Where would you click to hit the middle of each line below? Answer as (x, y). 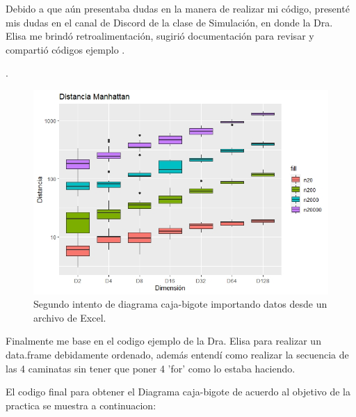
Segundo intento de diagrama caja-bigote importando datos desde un (180, 304)
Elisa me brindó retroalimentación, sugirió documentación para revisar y (160, 36)
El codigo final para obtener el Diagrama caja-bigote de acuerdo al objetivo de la (178, 392)
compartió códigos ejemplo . (65, 49)
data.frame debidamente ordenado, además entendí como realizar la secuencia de (177, 354)
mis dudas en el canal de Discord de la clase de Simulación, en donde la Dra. (169, 22)
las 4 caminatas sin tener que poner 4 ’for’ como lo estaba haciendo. (151, 368)
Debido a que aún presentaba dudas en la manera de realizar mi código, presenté (178, 8)
